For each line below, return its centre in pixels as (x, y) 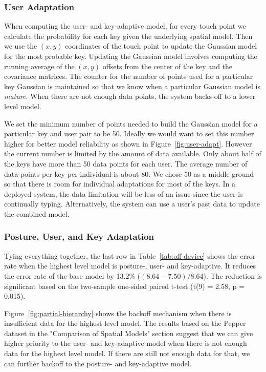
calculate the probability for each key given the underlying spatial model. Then (128, 36)
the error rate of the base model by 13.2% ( (72, 275)
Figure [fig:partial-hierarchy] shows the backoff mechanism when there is (118, 313)
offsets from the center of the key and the (168, 66)
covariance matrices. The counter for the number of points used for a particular (129, 76)
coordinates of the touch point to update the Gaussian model (161, 46)
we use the (21, 46)
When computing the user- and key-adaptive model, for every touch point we (125, 26)
